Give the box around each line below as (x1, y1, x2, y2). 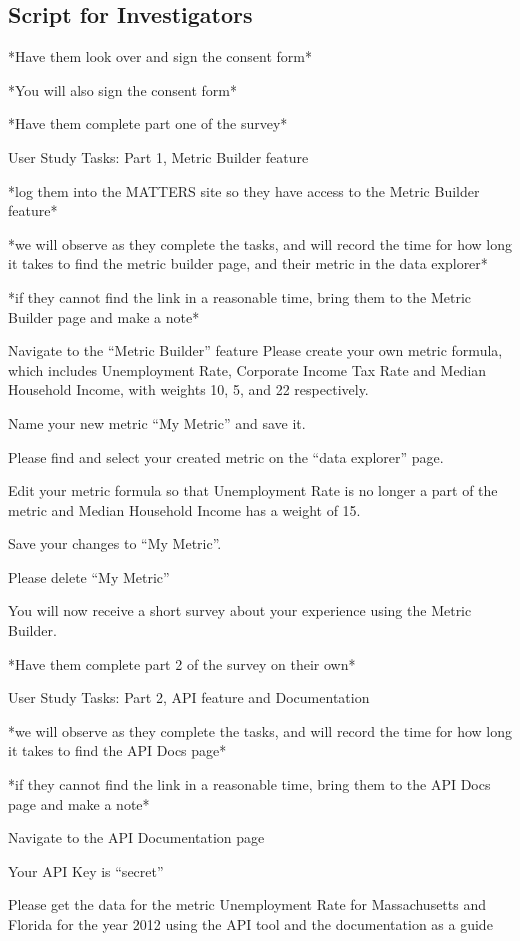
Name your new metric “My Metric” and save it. (8, 412, 306, 433)
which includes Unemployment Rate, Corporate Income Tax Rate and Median (8, 359, 487, 380)
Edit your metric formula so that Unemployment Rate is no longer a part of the (8, 480, 498, 501)
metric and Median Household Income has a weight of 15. (8, 499, 361, 520)
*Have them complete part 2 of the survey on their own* (8, 653, 356, 674)
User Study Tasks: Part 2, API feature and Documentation (8, 687, 370, 708)
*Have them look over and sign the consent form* (8, 46, 312, 67)
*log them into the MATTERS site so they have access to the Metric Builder (8, 180, 480, 201)
